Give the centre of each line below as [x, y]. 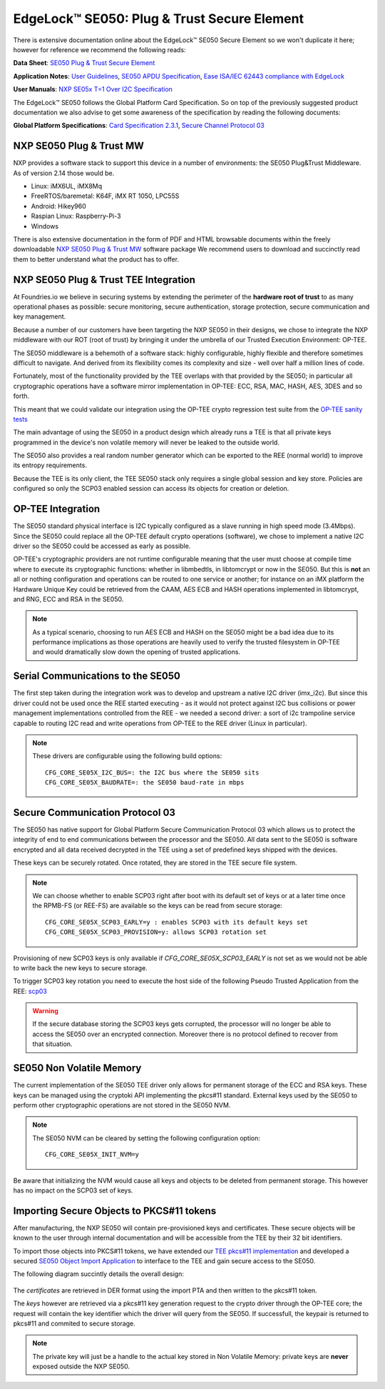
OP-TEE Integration [57, 509]
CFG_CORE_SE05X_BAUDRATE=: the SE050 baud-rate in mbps [145, 783]
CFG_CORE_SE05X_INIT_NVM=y [92, 1155]
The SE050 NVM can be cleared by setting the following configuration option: [146, 1138]
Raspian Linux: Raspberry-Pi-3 [76, 216]
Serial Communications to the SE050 [97, 676]
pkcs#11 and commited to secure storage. [74, 1323]
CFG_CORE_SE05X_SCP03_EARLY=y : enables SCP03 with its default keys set [177, 922]
